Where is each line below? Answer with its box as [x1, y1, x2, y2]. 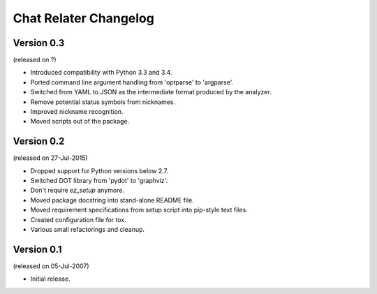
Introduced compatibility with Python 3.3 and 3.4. [30, 68, 172, 77]
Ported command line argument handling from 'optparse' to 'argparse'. [30, 78, 234, 87]
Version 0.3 [13, 37, 65, 49]
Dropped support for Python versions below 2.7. [30, 166, 169, 175]
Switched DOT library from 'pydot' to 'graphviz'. [30, 177, 168, 185]
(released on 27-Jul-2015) [13, 154, 88, 162]
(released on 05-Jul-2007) [13, 262, 90, 270]
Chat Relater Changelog [13, 10, 155, 26]
